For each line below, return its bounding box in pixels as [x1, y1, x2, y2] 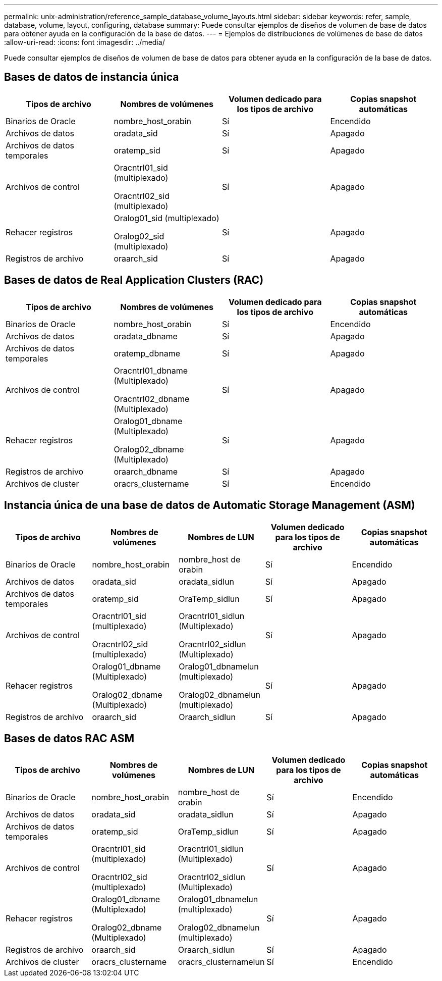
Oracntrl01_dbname [114, 365, 188, 376]
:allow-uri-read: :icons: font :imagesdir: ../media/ [4, 38, 165, 46]
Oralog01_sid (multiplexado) [114, 213, 219, 223]
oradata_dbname [114, 331, 178, 341]
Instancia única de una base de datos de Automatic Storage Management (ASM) [4, 499, 415, 512]
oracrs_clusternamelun [178, 957, 265, 967]
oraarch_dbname [114, 466, 178, 477]
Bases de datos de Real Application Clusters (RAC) [4, 274, 264, 287]
